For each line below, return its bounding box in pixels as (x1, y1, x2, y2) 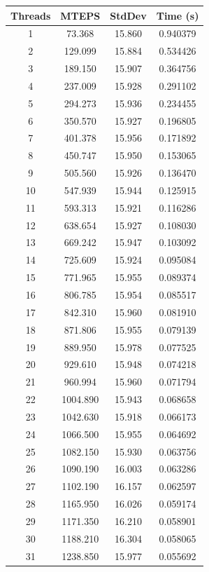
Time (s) (156, 8, 199, 22)
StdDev (110, 8, 147, 22)
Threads (10, 8, 51, 22)
